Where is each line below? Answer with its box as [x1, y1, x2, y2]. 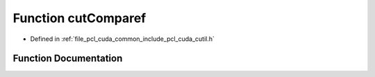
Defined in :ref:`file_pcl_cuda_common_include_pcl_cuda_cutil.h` [30, 35, 215, 43]
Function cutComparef [12, 10, 147, 26]
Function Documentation [12, 53, 123, 65]
